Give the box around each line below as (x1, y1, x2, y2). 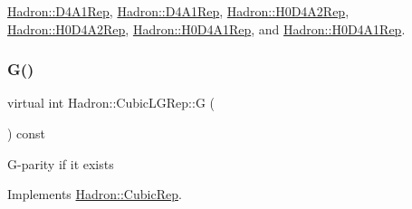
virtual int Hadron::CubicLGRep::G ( (7, 93, 215, 112)
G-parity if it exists (7, 154, 114, 173)
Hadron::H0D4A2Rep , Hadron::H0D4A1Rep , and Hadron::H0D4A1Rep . (7, 19, 406, 38)
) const (7, 124, 46, 142)
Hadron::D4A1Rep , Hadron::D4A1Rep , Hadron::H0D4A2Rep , (7, 2, 350, 20)
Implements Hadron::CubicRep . (7, 185, 182, 204)
